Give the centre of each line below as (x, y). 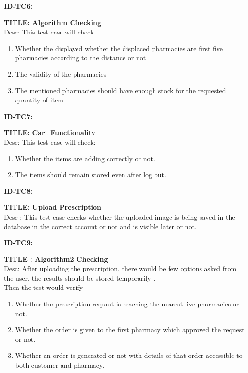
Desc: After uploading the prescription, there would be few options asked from (120, 268)
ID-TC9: (18, 243)
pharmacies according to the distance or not (81, 58)
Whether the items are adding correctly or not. (85, 158)
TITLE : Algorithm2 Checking (56, 259)
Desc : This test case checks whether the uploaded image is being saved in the (120, 216)
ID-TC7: (18, 116)
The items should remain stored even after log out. (91, 175)
